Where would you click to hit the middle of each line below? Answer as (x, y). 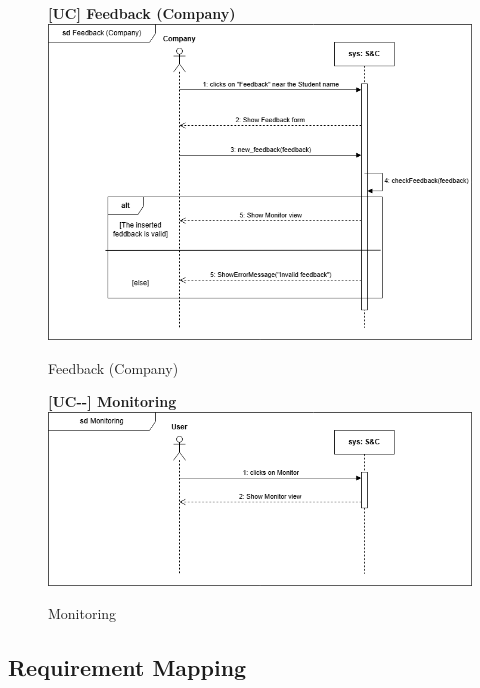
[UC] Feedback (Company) (142, 13)
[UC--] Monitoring (112, 401)
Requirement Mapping (127, 667)
